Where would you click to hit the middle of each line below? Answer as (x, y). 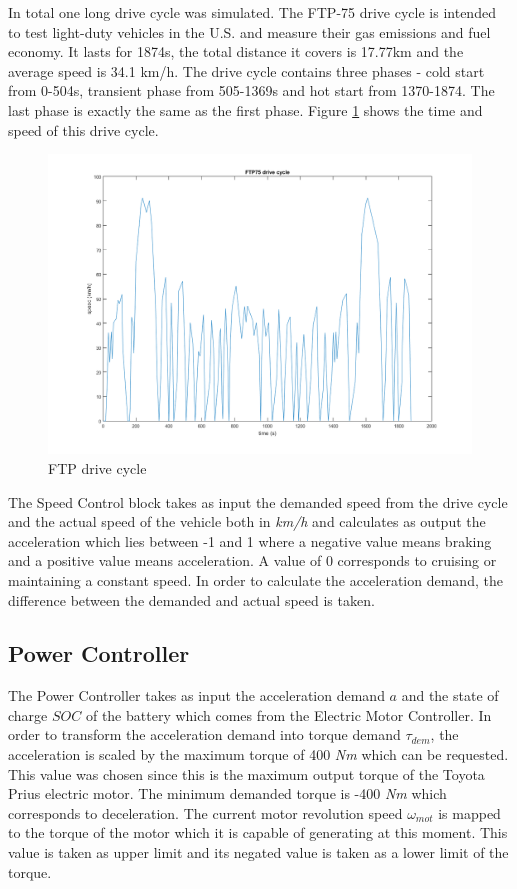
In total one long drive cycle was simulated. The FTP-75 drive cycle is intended (252, 12)
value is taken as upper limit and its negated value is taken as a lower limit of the (258, 852)
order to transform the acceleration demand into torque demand (204, 734)
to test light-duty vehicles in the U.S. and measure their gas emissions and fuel (249, 31)
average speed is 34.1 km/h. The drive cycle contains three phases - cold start (246, 70)
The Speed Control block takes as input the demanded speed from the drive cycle (258, 501)
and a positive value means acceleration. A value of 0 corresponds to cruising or (252, 560)
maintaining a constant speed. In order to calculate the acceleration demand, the (255, 579)
